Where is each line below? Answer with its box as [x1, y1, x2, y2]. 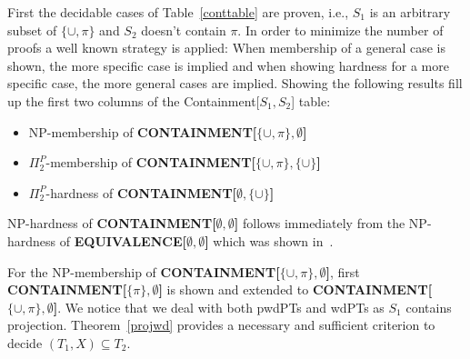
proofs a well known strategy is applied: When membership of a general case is [7, 38, 446, 57]
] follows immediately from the [234, 214, 405, 233]
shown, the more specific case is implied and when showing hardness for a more [7, 55, 449, 75]
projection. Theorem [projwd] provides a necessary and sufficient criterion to [7, 315, 435, 334]
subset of [7, 20, 57, 39]
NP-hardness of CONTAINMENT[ [7, 214, 216, 233]
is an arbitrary [369, 3, 451, 21]
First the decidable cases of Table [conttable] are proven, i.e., [7, 3, 349, 21]
